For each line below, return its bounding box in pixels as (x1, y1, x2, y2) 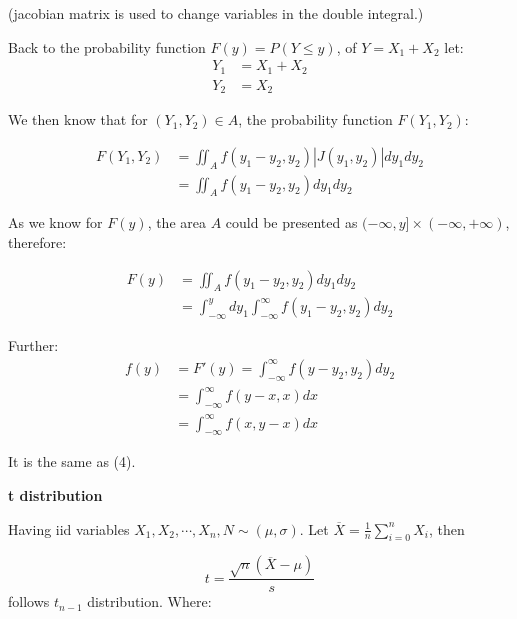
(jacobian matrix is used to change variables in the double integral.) (8, 3, 424, 23)
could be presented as (225, 212, 358, 233)
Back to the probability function (8, 36, 206, 57)
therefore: (8, 232, 67, 252)
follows (8, 591, 50, 612)
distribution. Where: (87, 591, 212, 612)
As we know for (8, 212, 103, 233)
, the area (147, 212, 206, 233)
